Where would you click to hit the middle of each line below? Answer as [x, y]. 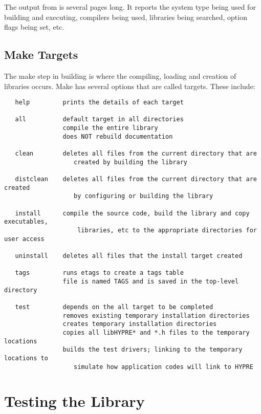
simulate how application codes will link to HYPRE [164, 367]
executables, [26, 222]
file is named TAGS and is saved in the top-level [151, 281]
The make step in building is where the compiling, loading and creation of [120, 75]
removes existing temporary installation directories [156, 315]
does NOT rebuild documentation [118, 136]
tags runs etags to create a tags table [99, 273]
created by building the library [130, 162]
